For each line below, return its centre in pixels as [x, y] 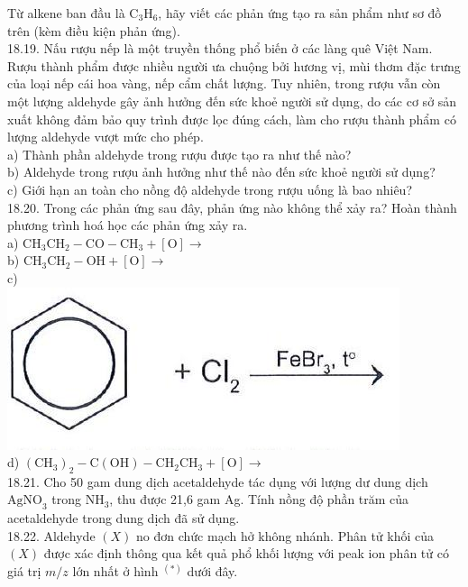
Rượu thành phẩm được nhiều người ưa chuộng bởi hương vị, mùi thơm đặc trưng [234, 65]
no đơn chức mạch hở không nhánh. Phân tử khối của [285, 535]
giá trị [24, 571]
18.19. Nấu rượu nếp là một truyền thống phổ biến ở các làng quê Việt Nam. [220, 48]
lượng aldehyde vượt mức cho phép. [106, 137]
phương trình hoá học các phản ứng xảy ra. [128, 225]
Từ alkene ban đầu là [66, 13]
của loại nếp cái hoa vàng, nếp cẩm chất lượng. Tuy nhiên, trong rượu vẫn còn [224, 83]
